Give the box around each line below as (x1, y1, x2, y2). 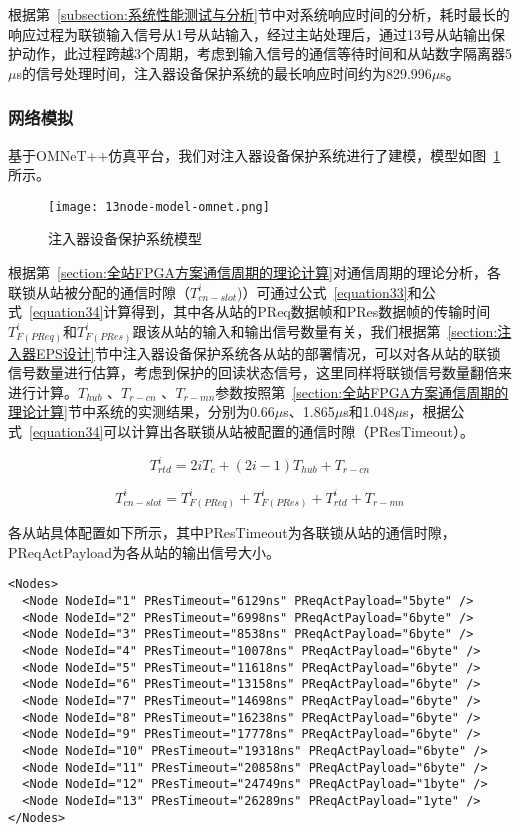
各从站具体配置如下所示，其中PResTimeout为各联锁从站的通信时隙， (8, 522, 456, 543)
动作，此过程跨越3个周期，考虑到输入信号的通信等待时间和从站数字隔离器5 (21, 43, 512, 64)
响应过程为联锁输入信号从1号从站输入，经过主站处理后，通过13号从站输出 (8, 23, 491, 44)
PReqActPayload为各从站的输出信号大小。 (8, 541, 281, 562)
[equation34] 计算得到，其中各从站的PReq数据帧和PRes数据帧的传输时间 (29, 301, 491, 322)
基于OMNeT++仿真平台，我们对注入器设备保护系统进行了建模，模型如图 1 (8, 144, 501, 165)
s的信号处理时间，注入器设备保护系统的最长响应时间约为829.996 (16, 62, 432, 83)
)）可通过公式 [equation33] (237, 281, 408, 302)
